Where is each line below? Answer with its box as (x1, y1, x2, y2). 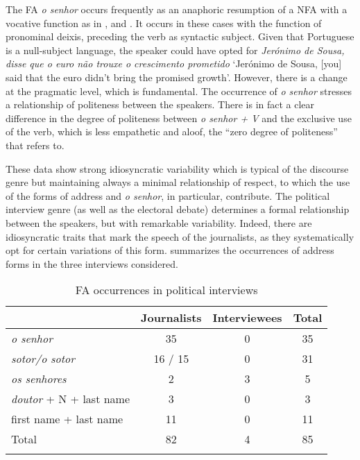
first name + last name (11, 411, 123, 427)
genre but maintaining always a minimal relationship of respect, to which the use (6, 175, 350, 189)
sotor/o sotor (11, 350, 76, 367)
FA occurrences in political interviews (75, 282, 258, 298)
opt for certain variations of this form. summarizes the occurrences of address (6, 243, 334, 257)
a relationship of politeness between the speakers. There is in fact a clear (6, 97, 315, 112)
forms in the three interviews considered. (6, 256, 178, 271)
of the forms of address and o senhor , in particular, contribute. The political (6, 188, 330, 203)
